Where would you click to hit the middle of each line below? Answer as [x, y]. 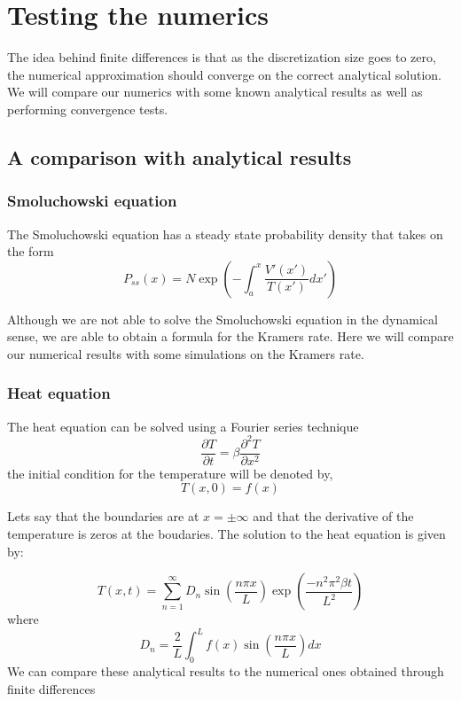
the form [31, 251]
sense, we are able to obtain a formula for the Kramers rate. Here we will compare [230, 336]
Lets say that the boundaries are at [103, 516]
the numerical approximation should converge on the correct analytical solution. [224, 74]
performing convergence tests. [88, 109]
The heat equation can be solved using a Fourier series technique [183, 426]
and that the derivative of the [333, 516]
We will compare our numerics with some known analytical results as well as [215, 92]
